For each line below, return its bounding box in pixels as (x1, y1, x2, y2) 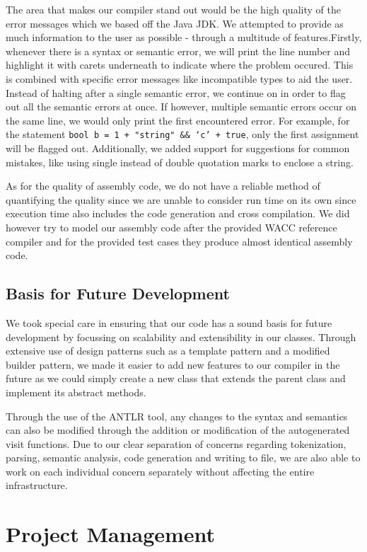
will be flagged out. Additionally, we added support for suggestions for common (6, 141, 350, 155)
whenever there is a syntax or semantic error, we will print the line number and (6, 43, 351, 58)
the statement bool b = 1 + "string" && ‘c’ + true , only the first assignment (6, 127, 359, 142)
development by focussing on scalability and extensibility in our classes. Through (6, 329, 356, 344)
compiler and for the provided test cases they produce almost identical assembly (6, 234, 353, 248)
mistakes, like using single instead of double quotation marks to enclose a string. (6, 154, 354, 169)
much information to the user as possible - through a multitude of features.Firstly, (6, 30, 362, 45)
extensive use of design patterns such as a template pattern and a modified (6, 343, 330, 358)
